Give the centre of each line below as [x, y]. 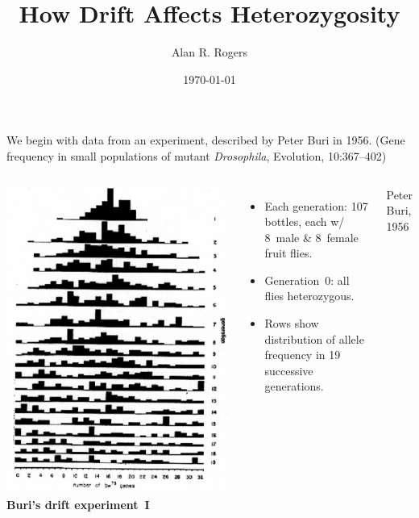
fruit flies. [288, 253]
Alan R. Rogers [209, 52]
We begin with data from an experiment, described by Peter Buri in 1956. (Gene [206, 140]
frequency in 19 [303, 355]
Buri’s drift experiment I [78, 505]
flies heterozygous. [309, 296]
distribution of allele [314, 338]
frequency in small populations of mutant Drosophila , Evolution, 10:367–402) [197, 155]
